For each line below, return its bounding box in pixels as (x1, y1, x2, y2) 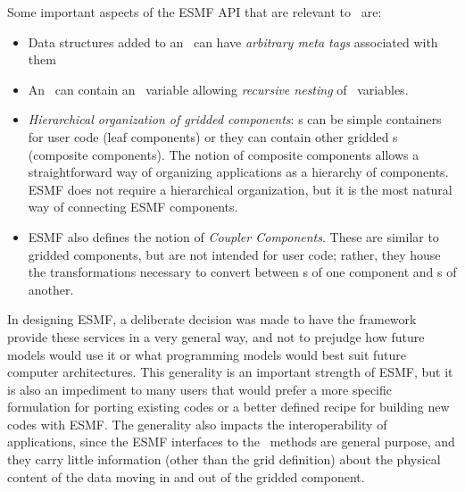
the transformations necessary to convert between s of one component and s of (28, 263, 457, 281)
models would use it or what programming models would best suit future (7, 345, 406, 363)
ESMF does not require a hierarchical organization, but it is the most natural (28, 179, 453, 198)
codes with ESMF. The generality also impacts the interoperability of (7, 414, 387, 433)
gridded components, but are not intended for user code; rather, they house (28, 245, 441, 263)
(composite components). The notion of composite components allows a (28, 145, 419, 163)
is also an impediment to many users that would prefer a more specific (7, 379, 393, 398)
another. (28, 279, 74, 298)
